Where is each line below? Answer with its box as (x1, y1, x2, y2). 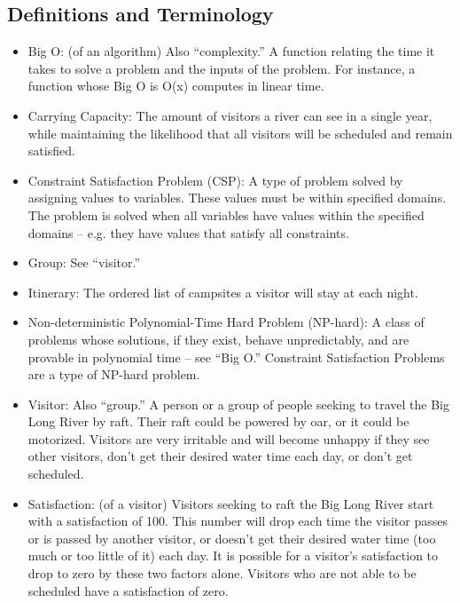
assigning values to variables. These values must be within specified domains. (27, 188, 447, 207)
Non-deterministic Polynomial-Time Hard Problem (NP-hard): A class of (27, 313, 425, 331)
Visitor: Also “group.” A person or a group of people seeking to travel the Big (27, 394, 449, 413)
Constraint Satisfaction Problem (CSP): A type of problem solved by (27, 171, 403, 189)
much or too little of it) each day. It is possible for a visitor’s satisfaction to (27, 546, 439, 565)
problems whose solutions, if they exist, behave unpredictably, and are (27, 329, 409, 348)
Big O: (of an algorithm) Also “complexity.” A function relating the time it (27, 42, 435, 60)
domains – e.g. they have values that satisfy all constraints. (27, 223, 349, 242)
